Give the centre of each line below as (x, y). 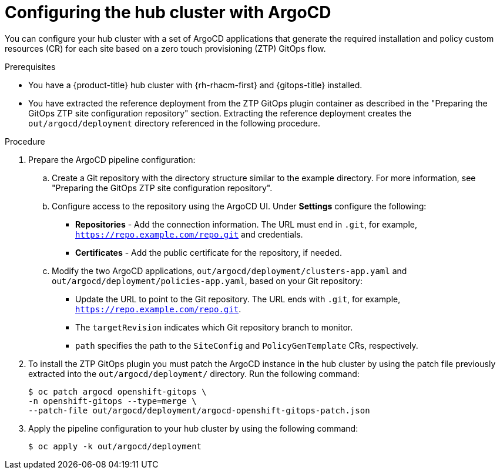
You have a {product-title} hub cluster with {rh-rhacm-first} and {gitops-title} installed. (195, 85)
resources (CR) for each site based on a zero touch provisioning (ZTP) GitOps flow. (165, 48)
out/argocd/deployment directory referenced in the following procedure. (175, 123)
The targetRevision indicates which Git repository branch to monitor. (214, 327)
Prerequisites (30, 66)
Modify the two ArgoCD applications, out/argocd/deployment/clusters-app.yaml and (229, 271)
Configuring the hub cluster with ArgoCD (168, 12)
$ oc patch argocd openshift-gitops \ (118, 391)
